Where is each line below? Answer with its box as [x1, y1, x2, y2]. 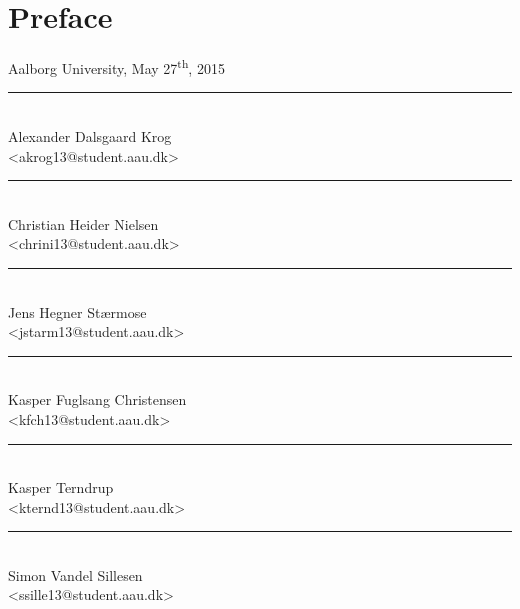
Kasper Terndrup [8, 477, 114, 498]
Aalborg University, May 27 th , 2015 [8, 55, 225, 78]
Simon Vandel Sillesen [8, 564, 143, 585]
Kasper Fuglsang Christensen [8, 389, 187, 410]
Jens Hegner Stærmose [8, 301, 147, 322]
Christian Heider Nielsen [8, 213, 159, 234]
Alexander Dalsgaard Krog [8, 125, 172, 146]
